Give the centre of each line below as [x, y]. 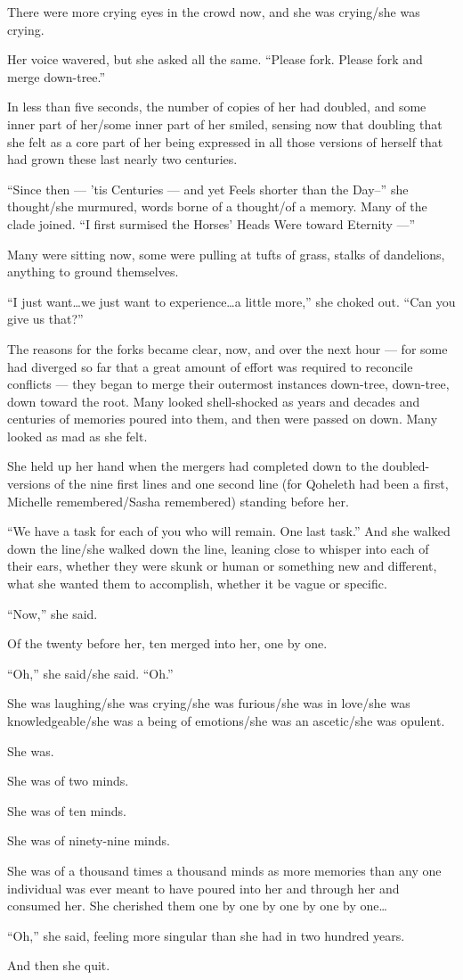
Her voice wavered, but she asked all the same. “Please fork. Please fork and [215, 59]
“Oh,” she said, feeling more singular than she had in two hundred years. [206, 935]
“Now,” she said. [53, 613]
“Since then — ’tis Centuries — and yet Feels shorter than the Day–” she [208, 189]
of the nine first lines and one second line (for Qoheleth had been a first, [252, 484]
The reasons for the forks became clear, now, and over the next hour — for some [227, 348]
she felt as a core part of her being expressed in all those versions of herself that [225, 141]
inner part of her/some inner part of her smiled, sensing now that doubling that [225, 124]
